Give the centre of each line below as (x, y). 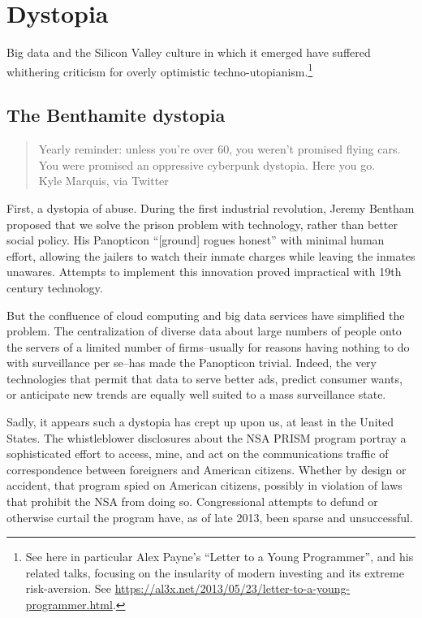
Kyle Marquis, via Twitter (103, 181)
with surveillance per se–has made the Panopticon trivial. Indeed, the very (192, 363)
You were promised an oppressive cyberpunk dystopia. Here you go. (207, 164)
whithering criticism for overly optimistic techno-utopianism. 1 (160, 70)
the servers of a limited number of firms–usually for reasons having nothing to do (208, 346)
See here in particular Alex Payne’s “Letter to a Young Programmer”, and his (220, 557)
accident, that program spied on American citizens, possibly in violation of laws (205, 485)
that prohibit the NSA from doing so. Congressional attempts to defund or (192, 501)
